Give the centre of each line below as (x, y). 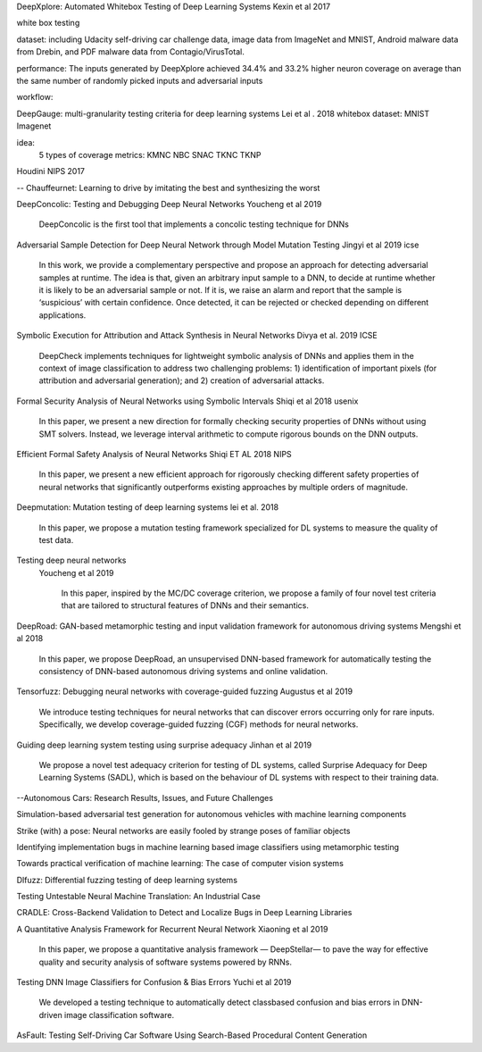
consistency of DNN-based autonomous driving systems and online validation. (183, 672)
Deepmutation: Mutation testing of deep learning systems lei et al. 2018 (148, 507)
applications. (62, 315)
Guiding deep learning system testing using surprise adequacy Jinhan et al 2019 (164, 745)
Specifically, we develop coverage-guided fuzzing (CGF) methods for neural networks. (199, 724)
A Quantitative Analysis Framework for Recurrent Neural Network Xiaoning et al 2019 (172, 929)
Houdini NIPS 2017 (50, 171)
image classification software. (119, 1014)
